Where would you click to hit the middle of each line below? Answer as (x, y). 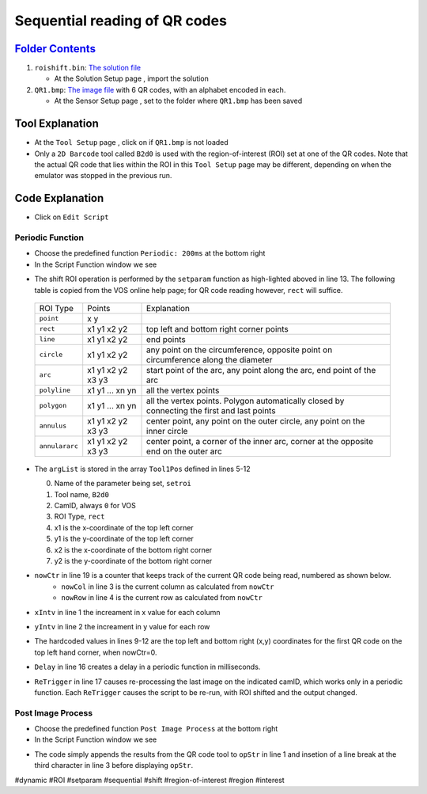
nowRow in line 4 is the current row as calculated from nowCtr (162, 598)
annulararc (59, 446)
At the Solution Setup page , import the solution (131, 78)
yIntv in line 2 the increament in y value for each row (122, 627)
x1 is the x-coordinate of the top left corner (124, 527)
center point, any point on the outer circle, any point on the (256, 421)
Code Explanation (59, 198)
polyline (55, 391)
